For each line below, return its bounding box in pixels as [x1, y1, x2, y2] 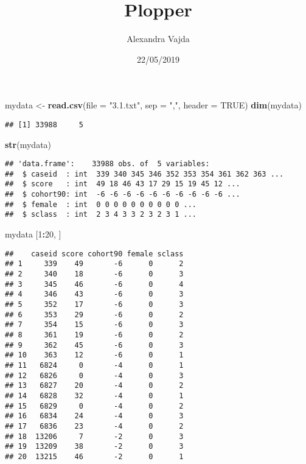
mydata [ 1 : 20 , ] [5, 228, 61, 241]
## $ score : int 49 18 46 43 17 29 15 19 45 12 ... [5, 180, 240, 189]
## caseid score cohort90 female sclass [5, 249, 184, 258]
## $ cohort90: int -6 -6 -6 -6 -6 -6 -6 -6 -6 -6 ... [5, 190, 240, 199]
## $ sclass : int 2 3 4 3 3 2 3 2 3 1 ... [5, 210, 196, 219]
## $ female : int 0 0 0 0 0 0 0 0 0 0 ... [5, 200, 196, 209]
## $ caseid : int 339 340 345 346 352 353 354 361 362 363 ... [5, 169, 284, 178]
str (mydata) [5, 138, 52, 150]
